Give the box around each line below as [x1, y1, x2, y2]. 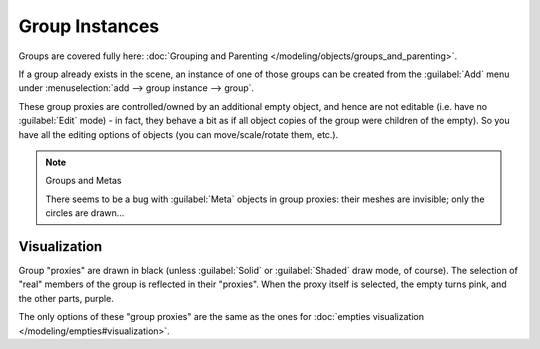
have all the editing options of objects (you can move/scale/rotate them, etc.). [18, 128, 339, 140]
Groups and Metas [45, 175, 122, 187]
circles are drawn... [45, 207, 125, 219]
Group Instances [18, 15, 160, 37]
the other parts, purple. [18, 292, 114, 304]
